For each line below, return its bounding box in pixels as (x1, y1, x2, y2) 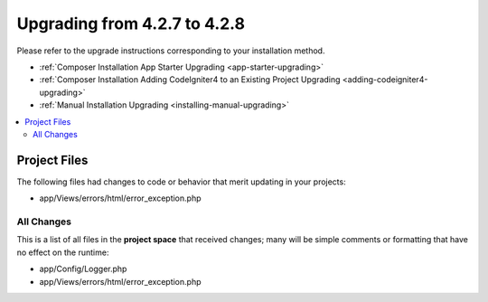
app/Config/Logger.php (39, 263, 127, 275)
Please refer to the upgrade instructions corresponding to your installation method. (16, 45, 325, 56)
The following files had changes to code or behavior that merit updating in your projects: (16, 176, 347, 187)
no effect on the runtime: (16, 247, 109, 258)
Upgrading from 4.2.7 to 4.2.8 (16, 14, 246, 33)
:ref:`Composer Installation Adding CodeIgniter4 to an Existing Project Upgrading (39, 74, 341, 85)
